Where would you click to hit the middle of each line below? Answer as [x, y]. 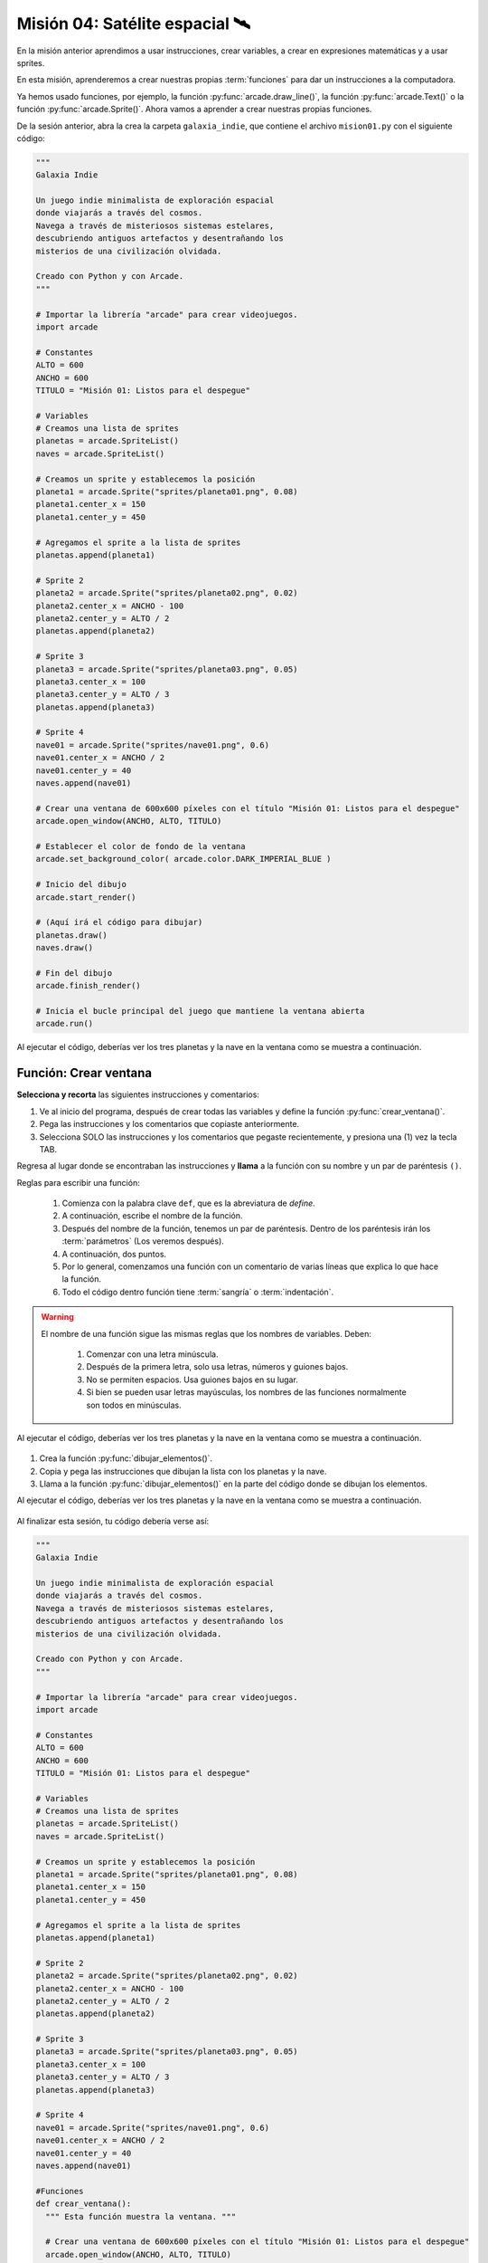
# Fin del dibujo [74, 973]
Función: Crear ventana [84, 1073]
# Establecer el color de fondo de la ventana [141, 846]
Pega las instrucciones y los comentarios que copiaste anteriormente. [169, 1124]
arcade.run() [65, 1024]
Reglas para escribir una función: [78, 1182]
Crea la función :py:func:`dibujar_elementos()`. [126, 1458]
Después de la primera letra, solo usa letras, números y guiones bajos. [217, 1367]
